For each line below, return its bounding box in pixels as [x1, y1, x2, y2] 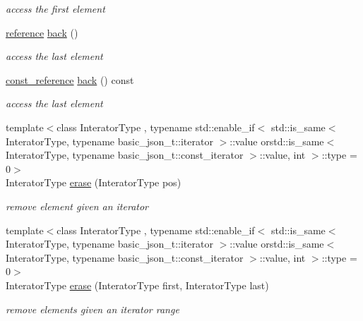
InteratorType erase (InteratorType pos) [6, 175, 181, 190]
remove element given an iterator [6, 198, 148, 213]
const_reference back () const [6, 72, 134, 87]
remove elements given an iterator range [6, 301, 179, 316]
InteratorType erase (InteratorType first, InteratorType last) [6, 277, 269, 292]
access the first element [6, 1, 105, 16]
